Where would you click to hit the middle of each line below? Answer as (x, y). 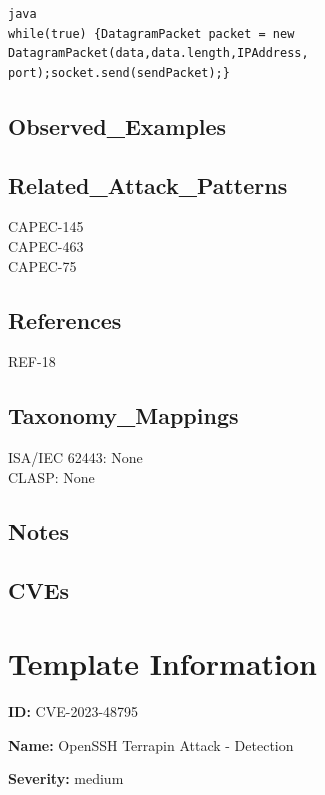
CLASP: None (51, 476)
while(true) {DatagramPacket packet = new (151, 33)
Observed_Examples (117, 125)
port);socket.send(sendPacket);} (119, 72)
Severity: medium (66, 778)
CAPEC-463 (46, 245)
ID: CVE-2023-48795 (73, 711)
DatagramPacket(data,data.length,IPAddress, (158, 53)
